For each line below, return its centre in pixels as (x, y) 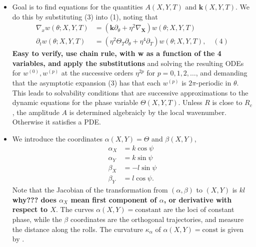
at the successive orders (97, 73)
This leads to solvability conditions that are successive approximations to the (130, 92)
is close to (227, 102)
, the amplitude (36, 112)
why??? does (34, 199)
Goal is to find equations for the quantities (77, 6)
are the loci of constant (199, 209)
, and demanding (221, 73)
